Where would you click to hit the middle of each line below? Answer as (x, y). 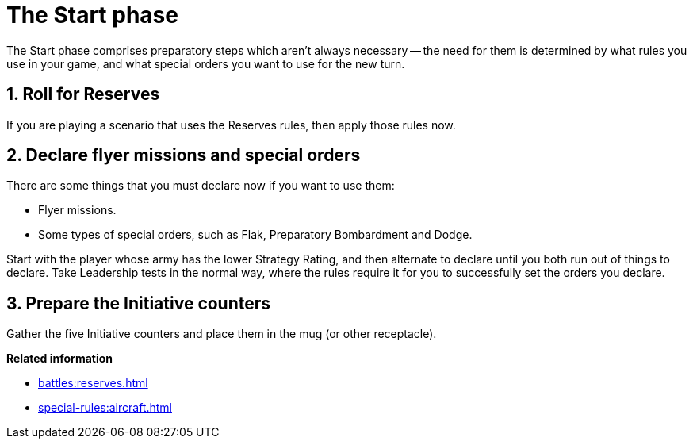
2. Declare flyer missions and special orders (184, 155)
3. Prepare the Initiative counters (139, 303)
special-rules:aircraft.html (105, 408)
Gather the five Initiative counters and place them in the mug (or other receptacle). (222, 334)
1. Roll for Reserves (83, 94)
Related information (60, 359)
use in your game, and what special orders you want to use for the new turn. (206, 63)
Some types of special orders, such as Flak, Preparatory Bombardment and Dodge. (255, 235)
